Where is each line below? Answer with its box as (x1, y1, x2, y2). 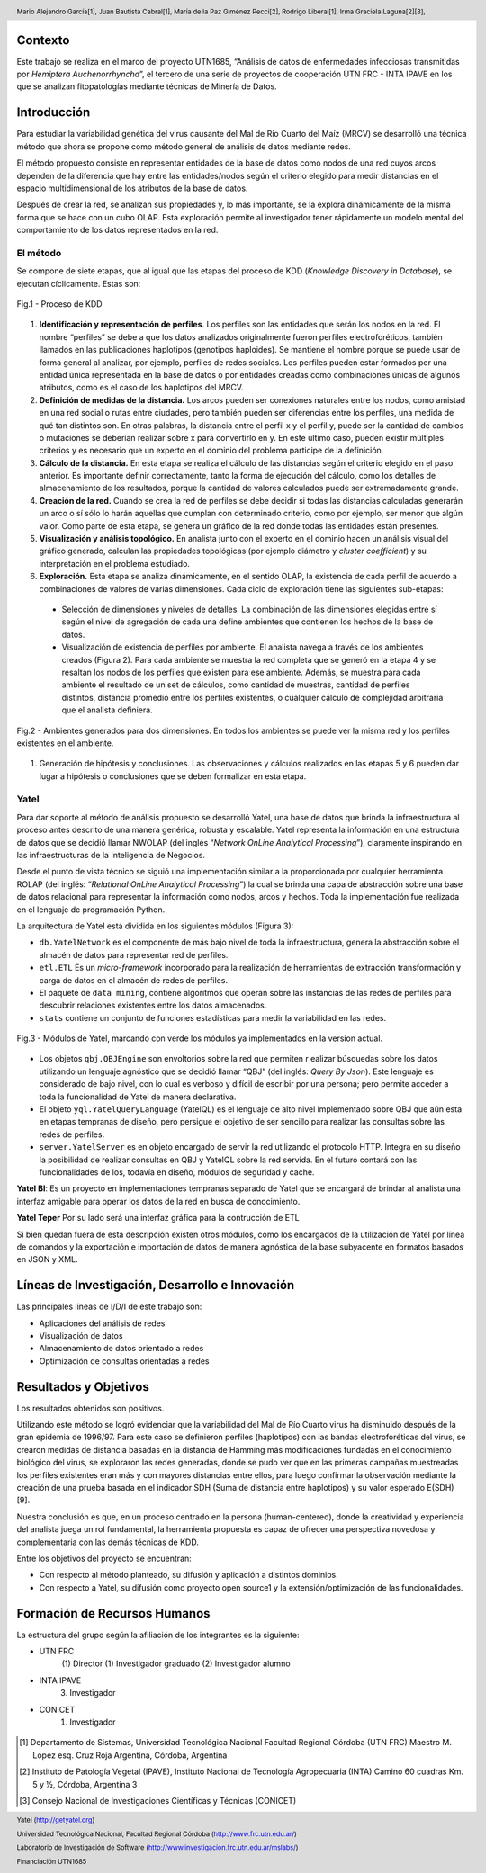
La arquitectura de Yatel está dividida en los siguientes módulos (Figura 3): (16, 920, 294, 931)
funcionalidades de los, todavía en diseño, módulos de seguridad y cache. (39, 1166, 315, 1178)
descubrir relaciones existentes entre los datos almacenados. (39, 999, 267, 1011)
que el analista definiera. (61, 704, 153, 715)
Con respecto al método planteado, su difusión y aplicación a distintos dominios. (39, 1570, 339, 1581)
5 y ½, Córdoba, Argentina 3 (32, 1779, 138, 1789)
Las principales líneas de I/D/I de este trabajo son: (16, 1301, 202, 1313)
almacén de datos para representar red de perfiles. (39, 949, 229, 960)
